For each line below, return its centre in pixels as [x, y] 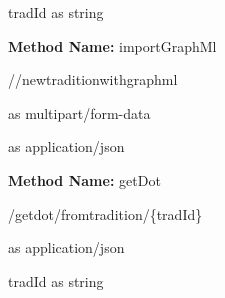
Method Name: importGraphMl [112, 45]
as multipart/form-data [79, 112]
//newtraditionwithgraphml [93, 79]
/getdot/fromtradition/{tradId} [105, 213]
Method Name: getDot [84, 179]
